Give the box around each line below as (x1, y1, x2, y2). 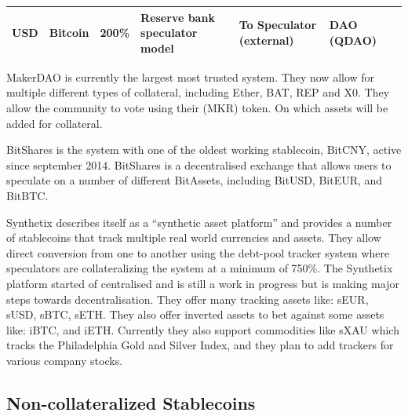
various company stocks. (6, 352, 123, 368)
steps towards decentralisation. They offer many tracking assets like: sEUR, (6, 290, 369, 307)
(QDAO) (329, 31, 377, 48)
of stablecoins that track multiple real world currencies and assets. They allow (6, 229, 381, 246)
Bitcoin (49, 24, 89, 41)
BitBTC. (6, 187, 49, 203)
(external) (239, 31, 294, 48)
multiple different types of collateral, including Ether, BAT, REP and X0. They (6, 84, 390, 100)
